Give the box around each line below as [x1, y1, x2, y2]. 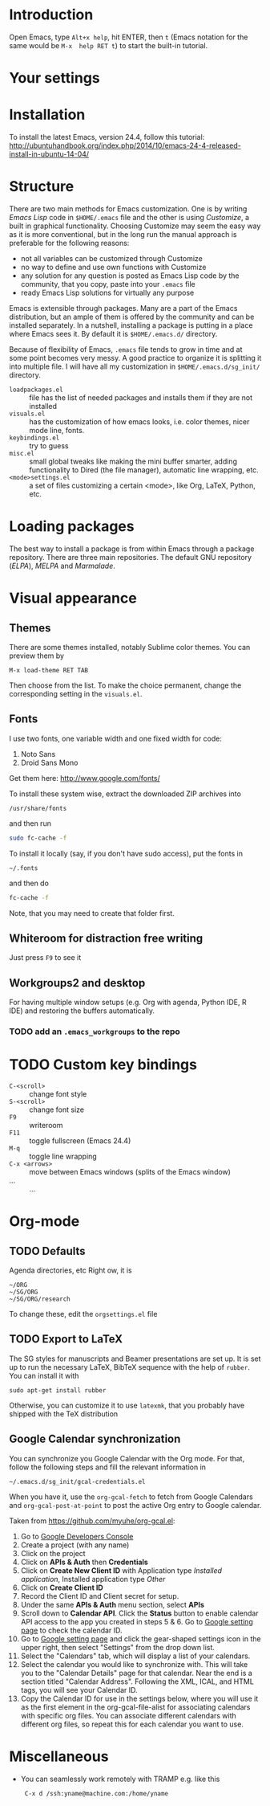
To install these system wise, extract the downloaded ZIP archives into [9, 789, 241, 799]
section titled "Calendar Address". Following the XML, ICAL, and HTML [20, 1677, 255, 1686]
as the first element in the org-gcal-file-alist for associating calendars [20, 1702, 251, 1712]
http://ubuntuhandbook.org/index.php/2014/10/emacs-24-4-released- [9, 141, 241, 150]
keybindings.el [9, 434, 60, 442]
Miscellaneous [9, 1747, 109, 1765]
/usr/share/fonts [9, 804, 67, 812]
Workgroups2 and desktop [9, 976, 146, 990]
